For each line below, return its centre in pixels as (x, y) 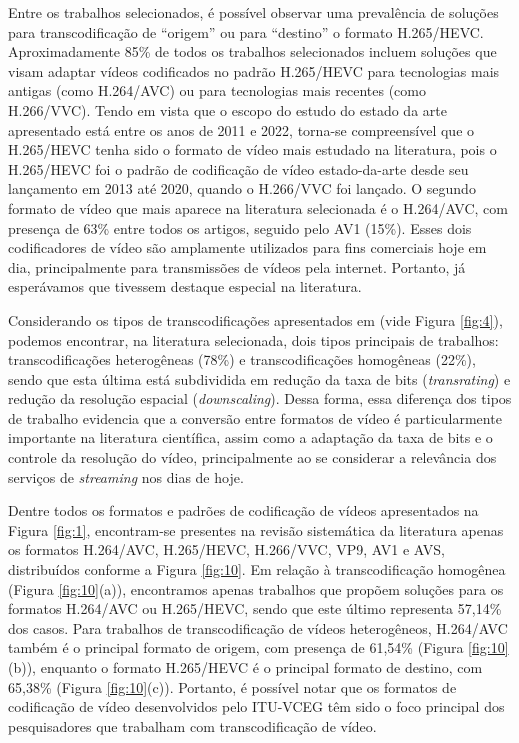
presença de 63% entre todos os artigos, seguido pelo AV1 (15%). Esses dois (240, 227)
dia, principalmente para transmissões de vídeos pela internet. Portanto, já (237, 266)
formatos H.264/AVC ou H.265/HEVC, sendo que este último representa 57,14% (255, 608)
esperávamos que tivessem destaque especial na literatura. (185, 286)
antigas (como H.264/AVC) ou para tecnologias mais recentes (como (217, 90)
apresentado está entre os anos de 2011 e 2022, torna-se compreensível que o (241, 129)
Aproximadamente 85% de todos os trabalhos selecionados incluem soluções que (252, 51)
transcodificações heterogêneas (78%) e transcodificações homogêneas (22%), (242, 359)
